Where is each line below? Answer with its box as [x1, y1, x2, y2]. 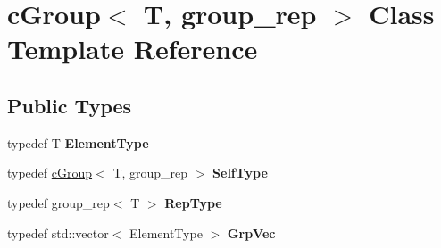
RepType [164, 193, 222, 211]
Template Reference [7, 30, 258, 67]
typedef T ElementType [7, 133, 149, 152]
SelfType [212, 163, 268, 182]
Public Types [7, 91, 132, 119]
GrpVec [227, 223, 276, 242]
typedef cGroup [7, 163, 93, 182]
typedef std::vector [7, 223, 109, 242]
